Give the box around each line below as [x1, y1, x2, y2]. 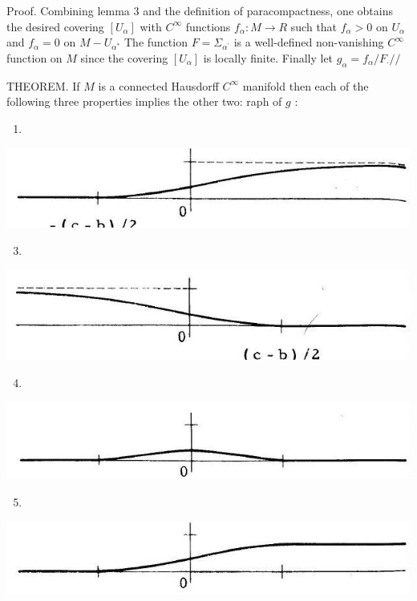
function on [6, 49, 63, 66]
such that [290, 18, 338, 34]
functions [185, 18, 231, 34]
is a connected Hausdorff [98, 77, 219, 94]
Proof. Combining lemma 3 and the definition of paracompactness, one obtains [6, 2, 393, 18]
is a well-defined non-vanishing [233, 34, 384, 50]
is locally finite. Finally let [203, 49, 334, 66]
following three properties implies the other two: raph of [6, 93, 282, 110]
